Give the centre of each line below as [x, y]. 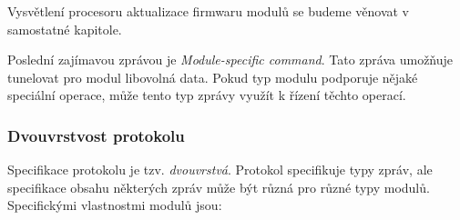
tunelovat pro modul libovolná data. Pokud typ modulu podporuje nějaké [213, 77]
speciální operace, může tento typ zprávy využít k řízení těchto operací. [207, 95]
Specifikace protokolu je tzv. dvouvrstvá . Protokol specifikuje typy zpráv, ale [220, 170]
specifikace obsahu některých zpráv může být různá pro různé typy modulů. [219, 187]
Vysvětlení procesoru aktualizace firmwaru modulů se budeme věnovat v [208, 11]
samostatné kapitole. [65, 29]
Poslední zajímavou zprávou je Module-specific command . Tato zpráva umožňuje [230, 60]
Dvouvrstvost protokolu [96, 135]
